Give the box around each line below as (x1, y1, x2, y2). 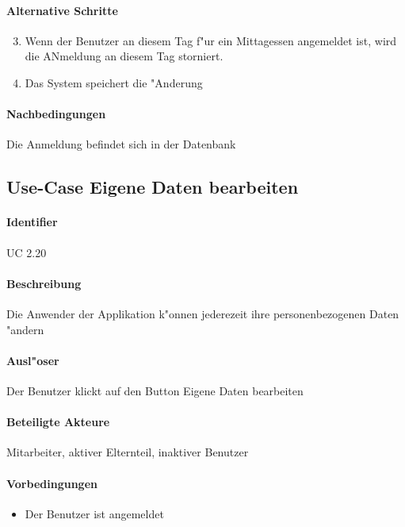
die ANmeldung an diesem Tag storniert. (25, 48, 224, 64)
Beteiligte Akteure (6, 414, 110, 430)
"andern (6, 321, 44, 337)
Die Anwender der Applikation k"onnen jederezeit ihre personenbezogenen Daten (6, 305, 399, 321)
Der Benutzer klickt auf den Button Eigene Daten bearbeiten (6, 382, 304, 398)
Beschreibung (6, 275, 82, 291)
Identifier (6, 213, 58, 230)
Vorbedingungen (6, 475, 97, 491)
